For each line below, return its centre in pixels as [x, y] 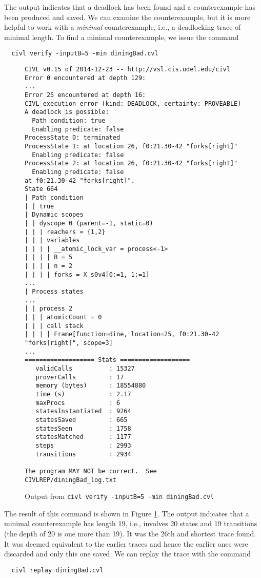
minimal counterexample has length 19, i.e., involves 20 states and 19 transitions [131, 523]
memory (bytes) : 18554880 [91, 386]
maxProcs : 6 [78, 403]
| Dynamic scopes [54, 215]
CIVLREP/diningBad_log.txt [71, 480]
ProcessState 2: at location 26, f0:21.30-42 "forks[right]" [131, 163]
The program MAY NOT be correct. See [91, 471]
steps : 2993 [83, 445]
